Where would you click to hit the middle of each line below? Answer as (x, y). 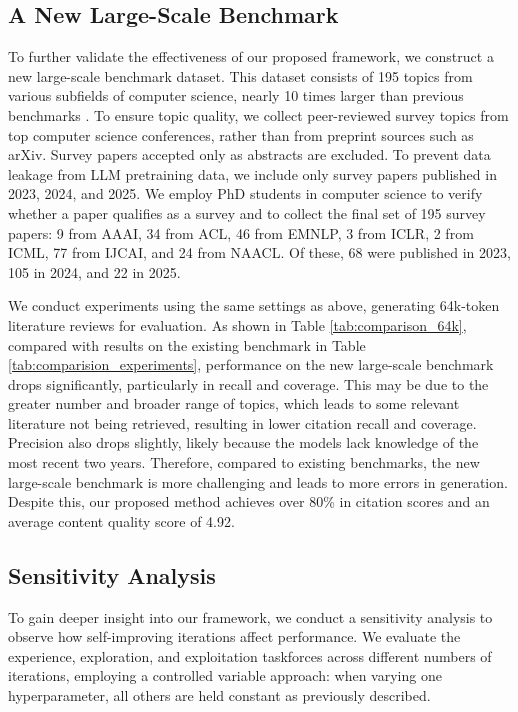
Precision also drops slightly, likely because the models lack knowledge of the (243, 442)
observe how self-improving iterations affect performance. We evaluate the (234, 636)
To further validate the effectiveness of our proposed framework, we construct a (251, 56)
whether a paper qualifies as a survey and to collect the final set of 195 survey (247, 212)
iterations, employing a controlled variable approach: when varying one (225, 675)
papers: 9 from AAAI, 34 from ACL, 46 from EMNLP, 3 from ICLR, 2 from (241, 232)
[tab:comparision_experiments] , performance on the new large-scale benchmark (251, 364)
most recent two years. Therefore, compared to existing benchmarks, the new (244, 462)
